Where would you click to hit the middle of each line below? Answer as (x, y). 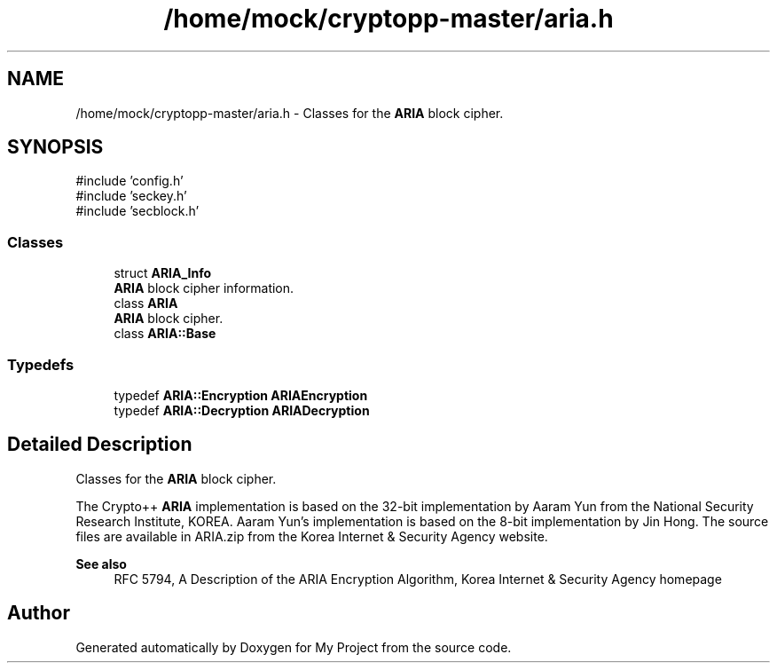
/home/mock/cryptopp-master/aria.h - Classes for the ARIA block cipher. (290, 113)
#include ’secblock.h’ (137, 211)
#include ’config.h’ (129, 181)
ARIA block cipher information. (204, 288)
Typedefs (41, 364)
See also (101, 564)
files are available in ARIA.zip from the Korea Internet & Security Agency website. (312, 536)
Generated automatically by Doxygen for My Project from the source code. (294, 647)
